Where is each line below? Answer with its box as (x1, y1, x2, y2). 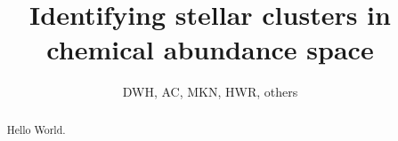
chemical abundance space (46, 31, 374, 67)
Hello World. (6, 121, 66, 137)
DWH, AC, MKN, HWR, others (122, 82, 298, 101)
